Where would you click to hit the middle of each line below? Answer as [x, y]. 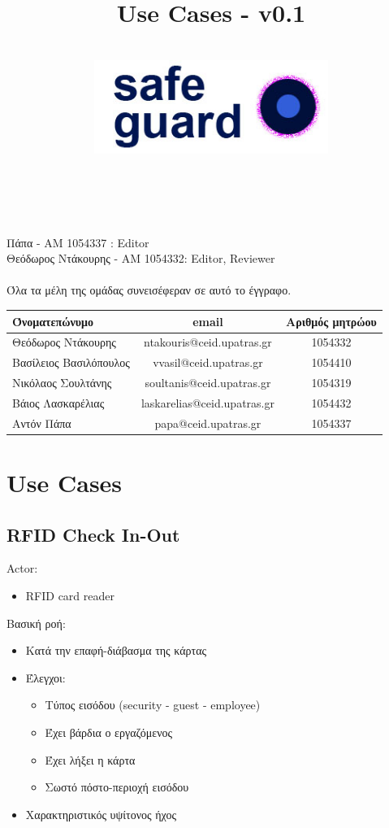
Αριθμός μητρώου [331, 321]
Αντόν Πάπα [42, 423]
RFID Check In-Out [93, 534]
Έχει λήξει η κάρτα [90, 759]
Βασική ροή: [36, 623]
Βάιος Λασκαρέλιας [58, 402]
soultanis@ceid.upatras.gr [208, 383]
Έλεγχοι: [45, 677]
